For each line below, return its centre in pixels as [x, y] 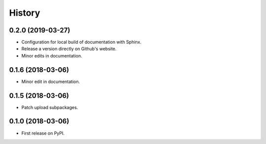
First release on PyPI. [43, 133]
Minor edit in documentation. [51, 82]
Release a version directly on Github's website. [69, 49]
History [25, 13]
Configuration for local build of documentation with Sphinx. [82, 42]
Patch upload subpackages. [50, 107]
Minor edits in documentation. [52, 56]
